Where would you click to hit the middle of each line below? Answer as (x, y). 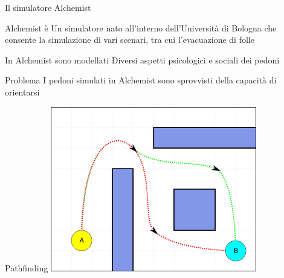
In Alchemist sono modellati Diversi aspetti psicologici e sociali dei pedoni (142, 60)
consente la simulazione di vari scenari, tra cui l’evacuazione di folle (130, 40)
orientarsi (22, 92)
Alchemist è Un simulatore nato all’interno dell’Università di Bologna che (141, 27)
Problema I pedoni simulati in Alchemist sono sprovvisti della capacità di (141, 80)
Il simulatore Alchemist (48, 7)
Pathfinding (27, 267)
